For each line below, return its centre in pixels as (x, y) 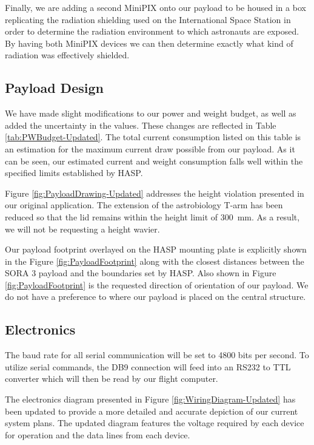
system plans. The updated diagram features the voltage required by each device (155, 423)
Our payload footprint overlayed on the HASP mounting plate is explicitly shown (156, 249)
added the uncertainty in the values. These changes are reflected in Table (141, 125)
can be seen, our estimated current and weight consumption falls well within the (154, 161)
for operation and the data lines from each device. (98, 434)
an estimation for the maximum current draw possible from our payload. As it (150, 148)
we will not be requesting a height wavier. (82, 229)
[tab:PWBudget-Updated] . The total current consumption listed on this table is (153, 137)
